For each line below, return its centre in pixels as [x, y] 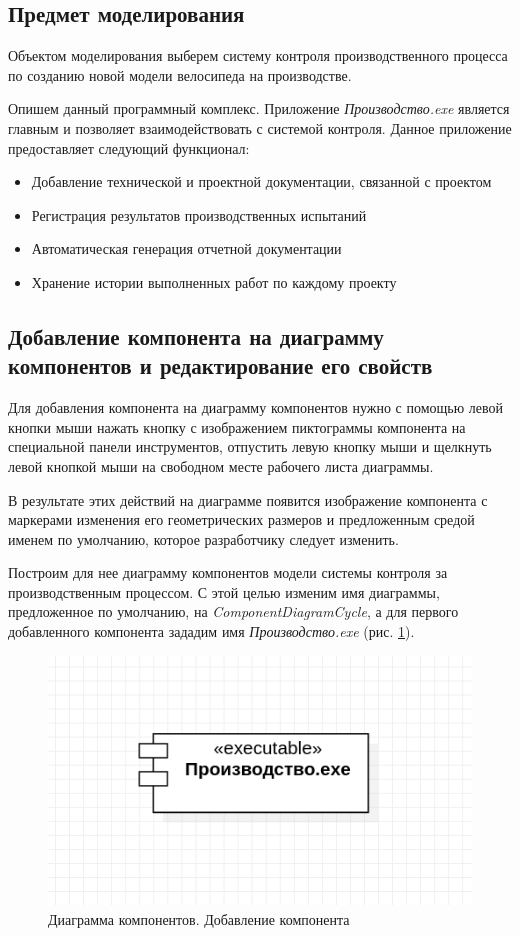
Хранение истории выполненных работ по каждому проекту [214, 281]
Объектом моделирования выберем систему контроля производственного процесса [258, 55]
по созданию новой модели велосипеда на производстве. [180, 74]
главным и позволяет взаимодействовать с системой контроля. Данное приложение [260, 127]
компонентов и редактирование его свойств [220, 365]
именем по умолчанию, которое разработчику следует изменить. [203, 538]
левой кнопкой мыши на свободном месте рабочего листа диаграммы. [221, 465]
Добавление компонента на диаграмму [196, 335]
